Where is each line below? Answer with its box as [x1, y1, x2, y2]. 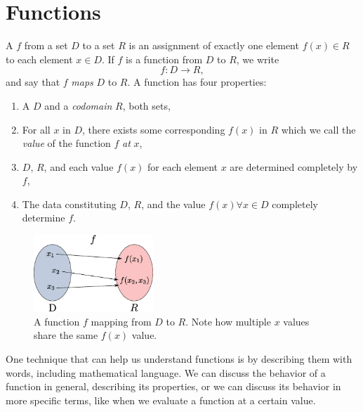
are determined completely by [230, 159, 358, 174]
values [283, 314, 310, 328]
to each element [6, 51, 73, 66]
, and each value [44, 159, 114, 174]
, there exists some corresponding [81, 122, 225, 136]
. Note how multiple [185, 314, 271, 328]
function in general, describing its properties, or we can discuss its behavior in [6, 379, 341, 394]
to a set [82, 38, 115, 53]
